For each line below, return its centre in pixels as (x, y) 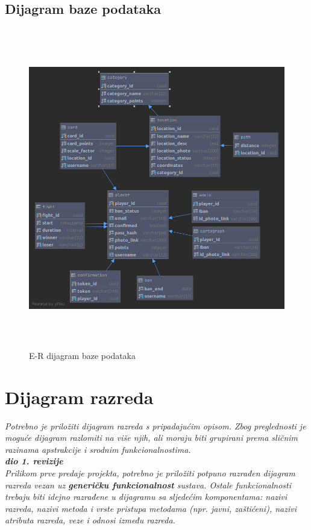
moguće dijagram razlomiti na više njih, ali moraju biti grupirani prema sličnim (152, 438)
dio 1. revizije (34, 461)
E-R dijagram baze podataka (83, 355)
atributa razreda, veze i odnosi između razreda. (90, 520)
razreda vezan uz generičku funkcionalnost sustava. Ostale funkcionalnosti (148, 485)
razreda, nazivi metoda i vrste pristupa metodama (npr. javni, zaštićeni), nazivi (151, 508)
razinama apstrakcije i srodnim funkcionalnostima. (98, 449)
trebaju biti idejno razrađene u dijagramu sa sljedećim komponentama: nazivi (146, 497)
